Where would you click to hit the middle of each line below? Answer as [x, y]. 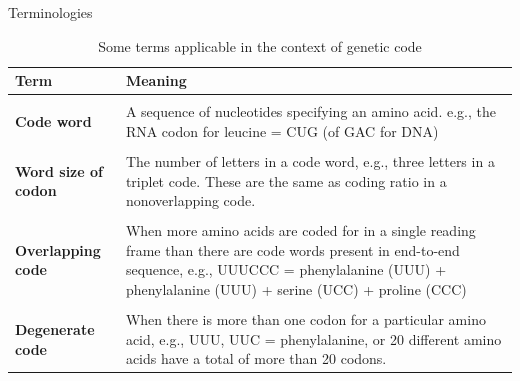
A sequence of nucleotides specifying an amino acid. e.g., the [310, 111]
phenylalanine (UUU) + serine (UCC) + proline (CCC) [296, 289]
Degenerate [55, 328]
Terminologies [50, 12]
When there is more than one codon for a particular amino [305, 319]
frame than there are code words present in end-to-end [292, 249]
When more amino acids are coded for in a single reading [300, 230]
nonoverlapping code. [190, 200]
